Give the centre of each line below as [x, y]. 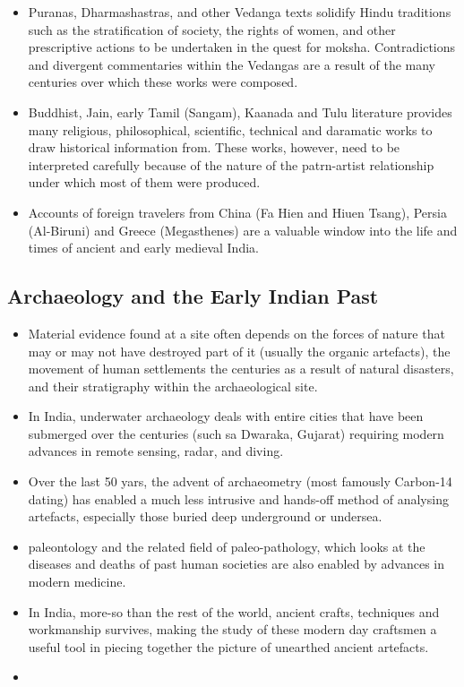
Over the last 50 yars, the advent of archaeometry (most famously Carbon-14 [240, 481]
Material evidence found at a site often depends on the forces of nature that [236, 333]
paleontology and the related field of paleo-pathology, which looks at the [227, 546]
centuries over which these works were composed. [163, 82]
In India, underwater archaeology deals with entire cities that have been [226, 416]
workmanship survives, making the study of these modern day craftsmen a [232, 629]
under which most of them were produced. [144, 182]
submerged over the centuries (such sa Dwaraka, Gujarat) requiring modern [236, 433]
